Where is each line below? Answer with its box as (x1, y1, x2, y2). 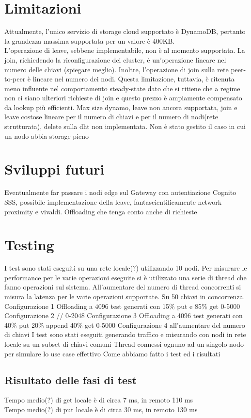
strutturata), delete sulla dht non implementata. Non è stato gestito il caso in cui (4, 121, 246, 131)
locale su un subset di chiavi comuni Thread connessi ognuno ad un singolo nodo (4, 339, 244, 349)
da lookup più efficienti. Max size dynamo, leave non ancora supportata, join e (4, 102, 237, 112)
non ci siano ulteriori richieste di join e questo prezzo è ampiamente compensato (4, 93, 242, 103)
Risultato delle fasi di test (4, 372, 137, 387)
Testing (4, 235, 54, 255)
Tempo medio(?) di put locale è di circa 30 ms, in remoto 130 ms (4, 404, 198, 415)
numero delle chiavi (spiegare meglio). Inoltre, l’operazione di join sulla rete (4, 64, 229, 74)
